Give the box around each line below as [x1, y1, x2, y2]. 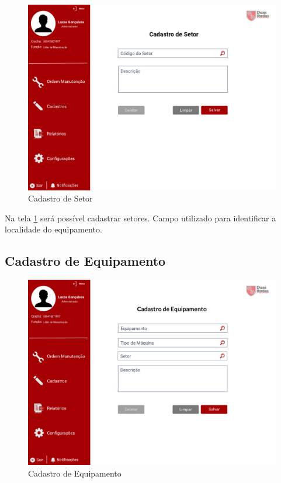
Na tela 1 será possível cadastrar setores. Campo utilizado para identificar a [5, 211, 276, 224]
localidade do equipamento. [5, 223, 102, 235]
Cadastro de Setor [28, 192, 93, 204]
